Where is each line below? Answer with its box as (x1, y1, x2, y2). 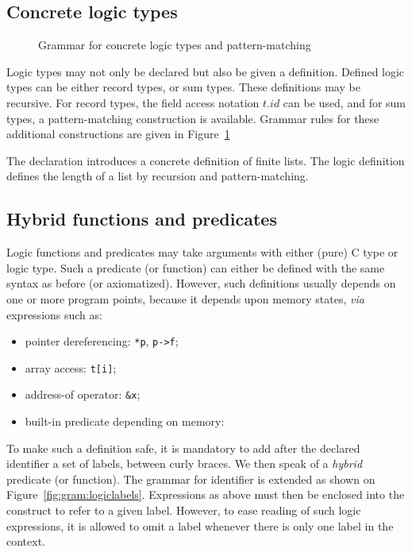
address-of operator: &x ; (25, 386, 141, 403)
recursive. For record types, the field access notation (6, 94, 260, 110)
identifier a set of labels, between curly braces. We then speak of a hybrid (6, 455, 363, 472)
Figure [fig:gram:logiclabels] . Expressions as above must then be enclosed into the (6, 486, 405, 503)
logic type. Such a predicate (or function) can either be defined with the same (6, 259, 385, 276)
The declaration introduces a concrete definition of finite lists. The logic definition (6, 152, 405, 168)
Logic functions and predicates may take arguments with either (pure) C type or (6, 244, 399, 261)
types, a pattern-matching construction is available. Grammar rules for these (6, 110, 379, 126)
